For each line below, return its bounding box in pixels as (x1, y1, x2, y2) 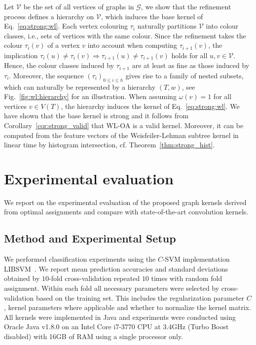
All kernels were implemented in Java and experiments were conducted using (4, 311, 236, 322)
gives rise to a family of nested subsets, (125, 70, 244, 80)
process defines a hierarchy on (4, 11, 94, 21)
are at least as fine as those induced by (132, 60, 250, 70)
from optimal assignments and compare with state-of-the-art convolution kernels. (4, 207, 249, 217)
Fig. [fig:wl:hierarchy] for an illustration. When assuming (4, 91, 177, 102)
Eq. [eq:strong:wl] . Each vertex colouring (4, 21, 128, 31)
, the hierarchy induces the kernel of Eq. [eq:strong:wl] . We (61, 101, 240, 111)
